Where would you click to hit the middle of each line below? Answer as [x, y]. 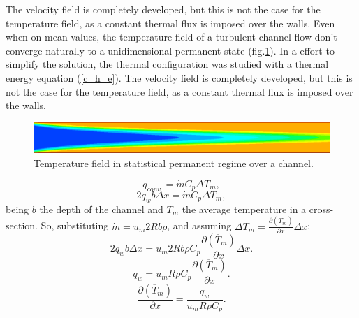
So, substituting [75, 225]
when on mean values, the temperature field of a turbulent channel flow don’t [171, 37]
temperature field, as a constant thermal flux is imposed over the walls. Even [170, 23]
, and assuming [199, 225]
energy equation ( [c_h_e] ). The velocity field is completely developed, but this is [179, 77]
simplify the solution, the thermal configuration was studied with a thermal [167, 64]
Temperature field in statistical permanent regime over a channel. [174, 163]
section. [22, 225]
